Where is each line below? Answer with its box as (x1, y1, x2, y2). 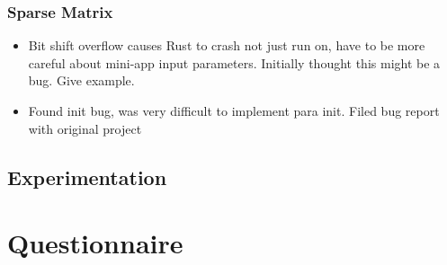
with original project (28, 119, 142, 137)
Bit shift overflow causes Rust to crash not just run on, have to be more (28, 36, 425, 55)
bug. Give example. (28, 71, 135, 90)
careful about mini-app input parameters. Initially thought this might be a (28, 53, 441, 72)
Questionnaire (7, 225, 183, 261)
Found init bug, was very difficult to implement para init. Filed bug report (28, 102, 440, 119)
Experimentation (7, 163, 167, 190)
